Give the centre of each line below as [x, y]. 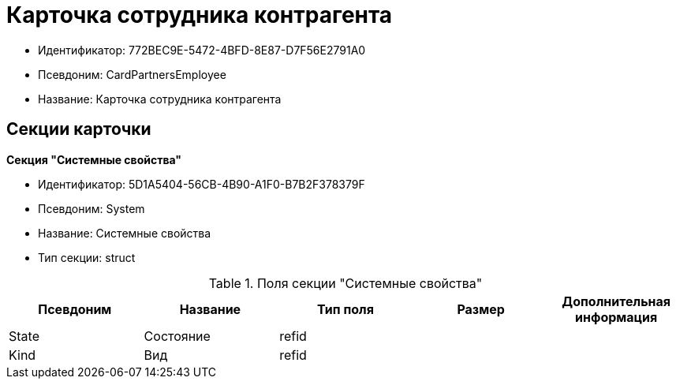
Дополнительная [616, 301]
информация [616, 317]
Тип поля [345, 309]
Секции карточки [79, 129]
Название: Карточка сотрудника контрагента [160, 99]
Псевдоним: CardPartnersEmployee [132, 74]
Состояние [177, 336]
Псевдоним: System [92, 208]
